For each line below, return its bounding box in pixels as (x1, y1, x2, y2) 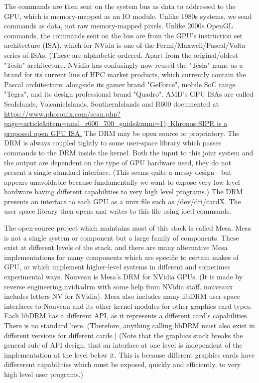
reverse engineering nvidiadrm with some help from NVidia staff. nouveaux (4, 281, 233, 291)
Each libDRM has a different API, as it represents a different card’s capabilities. (4, 310, 249, 321)
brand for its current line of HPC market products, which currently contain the (4, 69, 246, 80)
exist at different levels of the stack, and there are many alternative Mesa (4, 242, 228, 253)
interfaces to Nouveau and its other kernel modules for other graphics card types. (4, 300, 252, 311)
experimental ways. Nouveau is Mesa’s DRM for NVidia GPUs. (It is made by (4, 271, 243, 282)
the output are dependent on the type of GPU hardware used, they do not (4, 157, 231, 167)
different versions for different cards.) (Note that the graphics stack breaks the (4, 330, 243, 340)
